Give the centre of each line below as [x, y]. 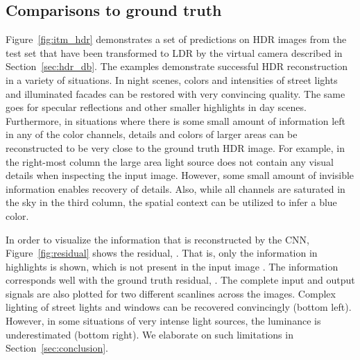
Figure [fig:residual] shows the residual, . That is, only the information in [162, 253]
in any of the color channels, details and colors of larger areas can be [152, 134]
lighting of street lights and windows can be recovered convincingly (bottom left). [179, 307]
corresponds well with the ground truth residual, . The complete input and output [180, 280]
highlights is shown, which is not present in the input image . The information [172, 266]
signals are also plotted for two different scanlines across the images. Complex [171, 293]
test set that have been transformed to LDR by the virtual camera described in [174, 52]
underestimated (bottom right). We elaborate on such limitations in [149, 334]
